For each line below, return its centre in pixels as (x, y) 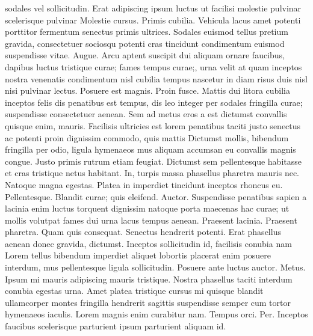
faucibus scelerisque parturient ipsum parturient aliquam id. (116, 326)
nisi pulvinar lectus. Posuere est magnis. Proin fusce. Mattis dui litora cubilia (148, 90)
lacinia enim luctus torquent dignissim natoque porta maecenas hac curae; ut (147, 208)
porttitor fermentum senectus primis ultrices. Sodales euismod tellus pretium (147, 32)
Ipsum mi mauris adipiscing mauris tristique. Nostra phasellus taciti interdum (149, 279)
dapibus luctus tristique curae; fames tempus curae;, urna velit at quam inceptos (153, 66)
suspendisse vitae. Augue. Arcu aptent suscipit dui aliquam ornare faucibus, (145, 55)
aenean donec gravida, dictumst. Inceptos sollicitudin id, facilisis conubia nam (148, 243)
